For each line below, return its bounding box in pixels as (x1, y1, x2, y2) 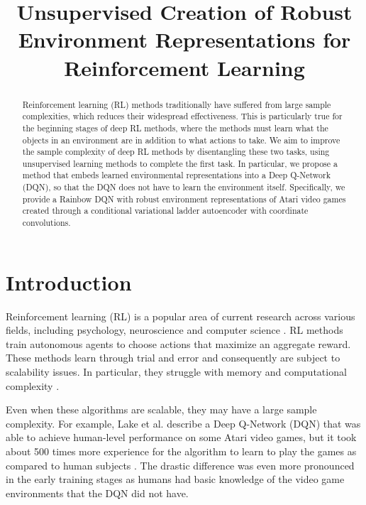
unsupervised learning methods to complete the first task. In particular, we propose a (22, 157, 338, 169)
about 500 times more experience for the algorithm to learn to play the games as (6, 444, 357, 459)
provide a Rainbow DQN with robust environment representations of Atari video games (22, 192, 346, 205)
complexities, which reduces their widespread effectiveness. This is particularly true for (22, 110, 343, 122)
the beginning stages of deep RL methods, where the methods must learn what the (22, 121, 328, 134)
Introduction (6, 267, 132, 296)
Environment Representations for (18, 25, 351, 54)
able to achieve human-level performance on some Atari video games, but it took (6, 430, 357, 445)
